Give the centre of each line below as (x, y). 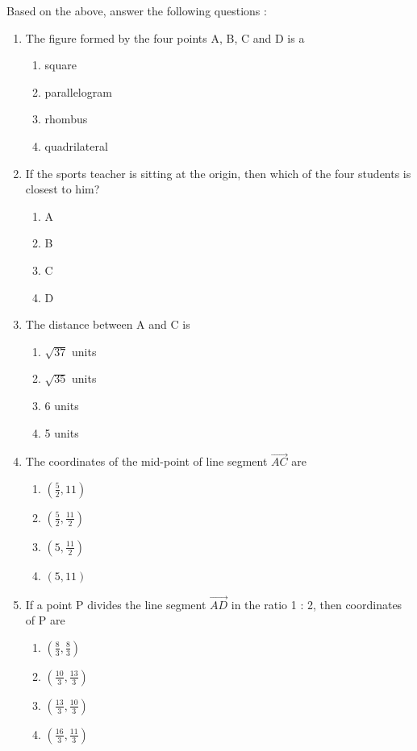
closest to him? (63, 189)
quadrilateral (76, 145)
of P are (45, 620)
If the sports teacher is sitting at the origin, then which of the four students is (218, 173)
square (60, 65)
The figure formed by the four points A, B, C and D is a (165, 37)
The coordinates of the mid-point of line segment (146, 461)
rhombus (66, 119)
